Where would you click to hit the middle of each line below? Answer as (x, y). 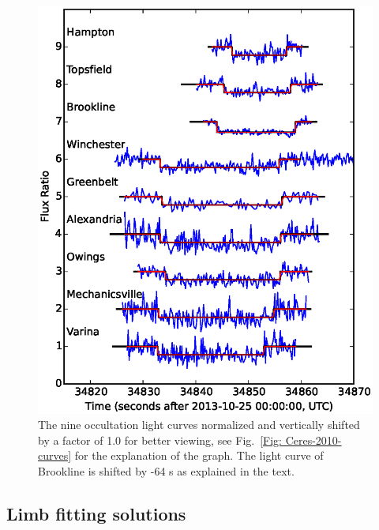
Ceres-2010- (313, 440)
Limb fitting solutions (96, 513)
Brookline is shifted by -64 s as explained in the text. (166, 471)
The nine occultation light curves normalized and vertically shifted (199, 425)
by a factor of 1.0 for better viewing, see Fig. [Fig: (160, 440)
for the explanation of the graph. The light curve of (199, 455)
